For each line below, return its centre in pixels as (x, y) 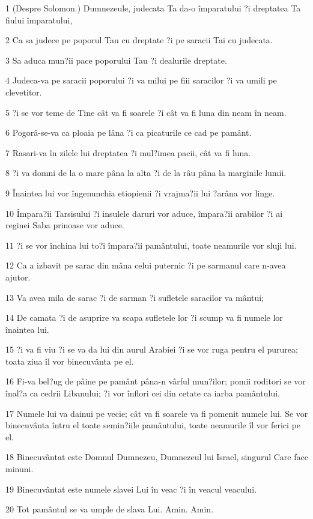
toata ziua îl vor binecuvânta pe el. (70, 361)
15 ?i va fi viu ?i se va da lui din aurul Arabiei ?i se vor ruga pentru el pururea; (152, 349)
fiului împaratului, (39, 20)
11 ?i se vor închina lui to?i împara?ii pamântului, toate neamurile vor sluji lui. (151, 245)
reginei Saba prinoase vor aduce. (65, 225)
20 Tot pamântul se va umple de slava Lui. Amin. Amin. (110, 509)
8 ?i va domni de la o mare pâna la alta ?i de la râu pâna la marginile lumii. (146, 173)
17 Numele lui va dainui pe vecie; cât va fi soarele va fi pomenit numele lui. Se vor (157, 413)
